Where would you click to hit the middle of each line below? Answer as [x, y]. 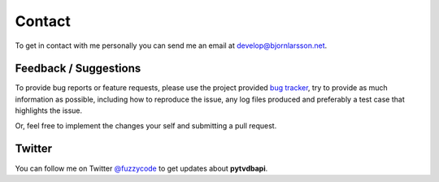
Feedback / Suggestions [78, 69]
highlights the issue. [49, 110]
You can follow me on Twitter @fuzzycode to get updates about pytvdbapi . [141, 168]
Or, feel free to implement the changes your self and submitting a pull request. [146, 125]
